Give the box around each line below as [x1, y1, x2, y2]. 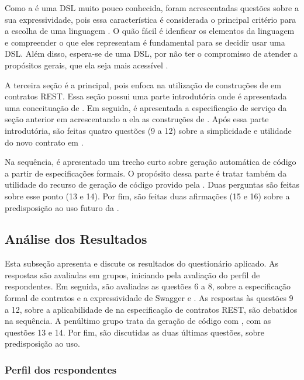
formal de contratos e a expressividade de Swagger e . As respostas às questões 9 [5, 292, 293, 304]
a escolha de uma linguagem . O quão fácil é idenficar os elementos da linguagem [5, 25, 295, 37]
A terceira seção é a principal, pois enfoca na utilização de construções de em [5, 78, 281, 91]
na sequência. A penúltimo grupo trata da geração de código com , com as [5, 315, 271, 327]
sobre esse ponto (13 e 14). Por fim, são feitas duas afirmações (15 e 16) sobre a [5, 189, 290, 202]
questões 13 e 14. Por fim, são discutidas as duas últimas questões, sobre [5, 326, 265, 338]
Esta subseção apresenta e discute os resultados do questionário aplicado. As [5, 257, 279, 270]
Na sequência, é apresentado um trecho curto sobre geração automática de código [5, 156, 296, 168]
